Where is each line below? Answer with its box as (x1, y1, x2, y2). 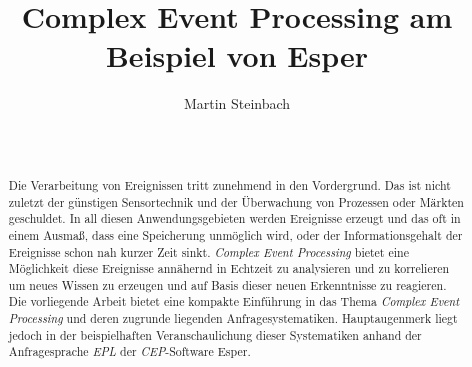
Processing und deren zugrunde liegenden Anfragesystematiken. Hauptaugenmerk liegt (8, 310, 458, 327)
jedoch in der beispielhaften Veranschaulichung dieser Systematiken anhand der (8, 326, 422, 343)
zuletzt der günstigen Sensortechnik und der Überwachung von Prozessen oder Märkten (8, 193, 464, 210)
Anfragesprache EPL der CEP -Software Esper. (8, 343, 251, 360)
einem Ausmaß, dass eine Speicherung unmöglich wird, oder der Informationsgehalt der (8, 226, 463, 243)
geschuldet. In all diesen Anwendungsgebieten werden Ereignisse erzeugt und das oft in (8, 210, 461, 227)
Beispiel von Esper (105, 35, 369, 76)
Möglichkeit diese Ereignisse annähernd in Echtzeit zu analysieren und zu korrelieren (8, 260, 450, 277)
